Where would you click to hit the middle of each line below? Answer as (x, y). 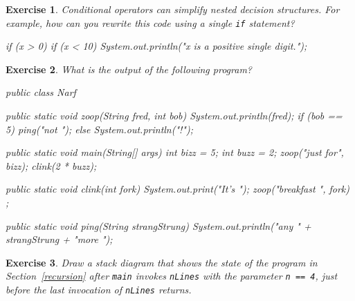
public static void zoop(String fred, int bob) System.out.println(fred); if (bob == (174, 116)
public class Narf (41, 92)
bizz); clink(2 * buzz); (51, 165)
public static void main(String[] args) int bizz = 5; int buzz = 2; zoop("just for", (175, 152)
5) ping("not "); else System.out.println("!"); (100, 129)
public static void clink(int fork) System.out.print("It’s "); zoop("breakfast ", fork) (178, 189)
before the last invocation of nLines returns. (99, 290)
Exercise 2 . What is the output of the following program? (129, 69)
